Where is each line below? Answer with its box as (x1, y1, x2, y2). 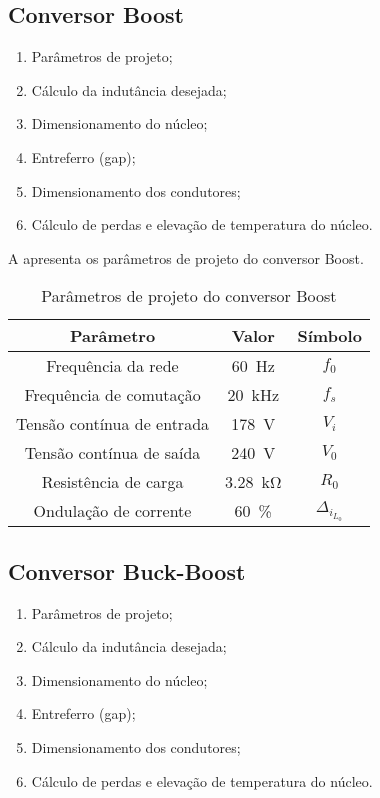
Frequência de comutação (24, 383, 201, 407)
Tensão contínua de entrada (16, 412, 210, 436)
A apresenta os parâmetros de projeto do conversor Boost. (8, 247, 364, 268)
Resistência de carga (41, 470, 184, 494)
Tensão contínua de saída (24, 441, 201, 465)
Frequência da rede (46, 354, 179, 378)
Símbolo (297, 324, 362, 348)
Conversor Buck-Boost (8, 555, 246, 586)
